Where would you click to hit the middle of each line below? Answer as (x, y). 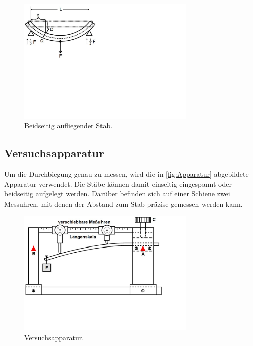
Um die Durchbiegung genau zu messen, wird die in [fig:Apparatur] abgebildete (126, 174)
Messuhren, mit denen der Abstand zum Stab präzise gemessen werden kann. (123, 203)
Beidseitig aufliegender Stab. (68, 126)
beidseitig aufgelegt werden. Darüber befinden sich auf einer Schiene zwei (117, 194)
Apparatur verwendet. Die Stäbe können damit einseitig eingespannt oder (118, 184)
